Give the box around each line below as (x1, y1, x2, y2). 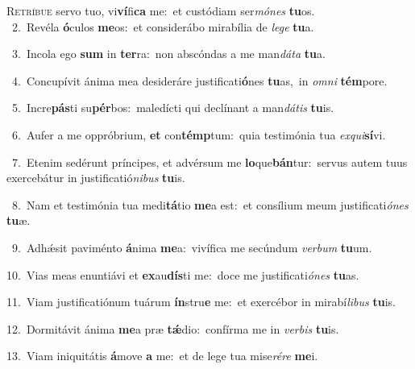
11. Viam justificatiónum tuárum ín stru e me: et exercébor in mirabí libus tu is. (6, 293, 396, 310)
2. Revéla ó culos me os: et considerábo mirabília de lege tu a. (11, 18, 314, 35)
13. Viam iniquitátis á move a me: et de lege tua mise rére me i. (6, 347, 318, 364)
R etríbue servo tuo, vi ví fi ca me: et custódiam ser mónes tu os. (6, 2, 315, 19)
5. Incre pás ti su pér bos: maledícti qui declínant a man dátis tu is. (11, 99, 334, 116)
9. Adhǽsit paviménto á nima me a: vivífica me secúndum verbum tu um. (11, 238, 372, 255)
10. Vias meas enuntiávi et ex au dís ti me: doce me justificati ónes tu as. (6, 266, 359, 283)
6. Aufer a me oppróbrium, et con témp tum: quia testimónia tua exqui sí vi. (11, 126, 386, 143)
